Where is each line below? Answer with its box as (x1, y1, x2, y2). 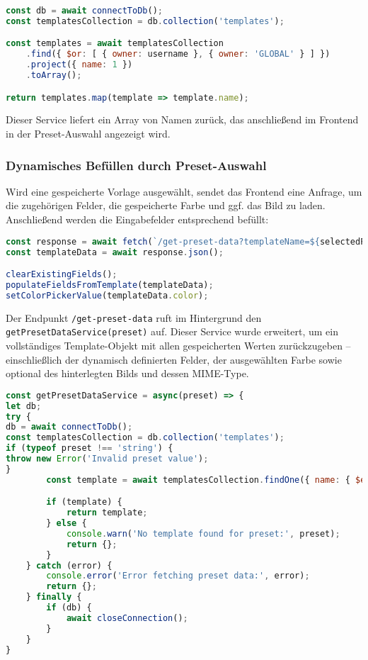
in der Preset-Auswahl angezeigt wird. (6, 126, 171, 141)
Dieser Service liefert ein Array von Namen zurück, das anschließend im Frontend (6, 112, 359, 127)
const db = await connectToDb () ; (6, 6, 163, 16)
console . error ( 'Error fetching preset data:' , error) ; (46, 571, 310, 581)
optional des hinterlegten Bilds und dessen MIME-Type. (6, 366, 249, 381)
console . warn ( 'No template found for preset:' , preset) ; (66, 528, 340, 539)
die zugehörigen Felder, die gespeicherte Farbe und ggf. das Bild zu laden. (6, 198, 326, 213)
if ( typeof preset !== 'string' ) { (6, 443, 173, 454)
